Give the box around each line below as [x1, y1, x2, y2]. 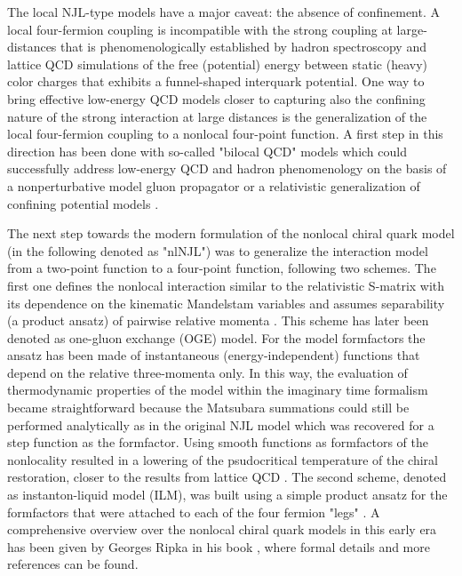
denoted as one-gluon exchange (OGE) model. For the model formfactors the [7, 328, 426, 347]
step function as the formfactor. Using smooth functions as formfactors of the [7, 433, 428, 452]
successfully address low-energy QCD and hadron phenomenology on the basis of [7, 159, 447, 178]
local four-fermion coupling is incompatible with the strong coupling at [7, 20, 393, 38]
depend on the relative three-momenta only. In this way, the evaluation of [7, 363, 408, 381]
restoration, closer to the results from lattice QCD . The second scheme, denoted [7, 468, 447, 486]
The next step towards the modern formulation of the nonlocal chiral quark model [7, 224, 455, 243]
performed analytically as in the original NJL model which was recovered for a [7, 415, 434, 434]
